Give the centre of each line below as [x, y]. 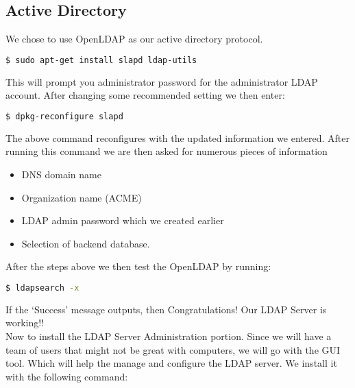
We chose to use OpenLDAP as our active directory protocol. [134, 39]
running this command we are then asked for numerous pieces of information [167, 151]
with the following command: [67, 376]
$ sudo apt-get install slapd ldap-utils [101, 60]
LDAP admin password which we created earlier [123, 220]
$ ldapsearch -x [42, 288]
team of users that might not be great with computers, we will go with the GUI [173, 349]
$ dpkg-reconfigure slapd [64, 116]
